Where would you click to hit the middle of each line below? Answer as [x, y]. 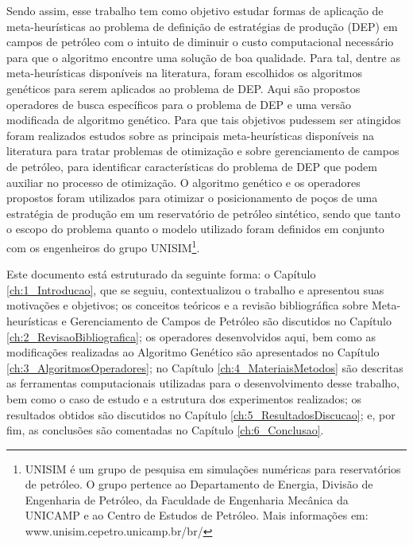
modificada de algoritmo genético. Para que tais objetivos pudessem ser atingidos [204, 120]
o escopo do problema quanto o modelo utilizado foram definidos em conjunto [195, 229]
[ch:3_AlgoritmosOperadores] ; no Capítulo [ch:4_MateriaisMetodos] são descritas [205, 367]
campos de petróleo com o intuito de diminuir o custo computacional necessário [200, 42]
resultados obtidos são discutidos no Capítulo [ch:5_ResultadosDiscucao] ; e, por [201, 414]
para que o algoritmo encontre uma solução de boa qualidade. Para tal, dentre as [203, 57]
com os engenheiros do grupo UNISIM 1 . [103, 246]
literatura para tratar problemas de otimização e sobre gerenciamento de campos [203, 151]
